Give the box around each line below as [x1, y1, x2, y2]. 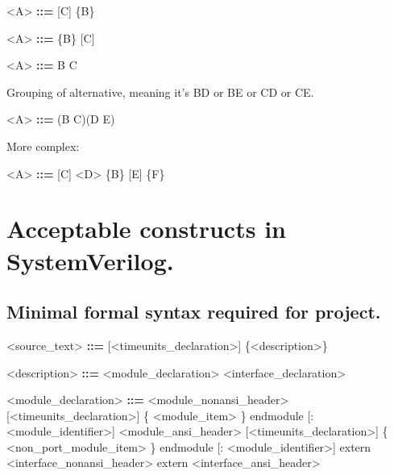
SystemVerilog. [6, 244, 174, 277]
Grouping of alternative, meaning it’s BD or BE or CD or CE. [6, 83, 314, 100]
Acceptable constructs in [6, 212, 286, 245]
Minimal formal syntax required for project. [6, 299, 381, 324]
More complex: [6, 137, 80, 154]
